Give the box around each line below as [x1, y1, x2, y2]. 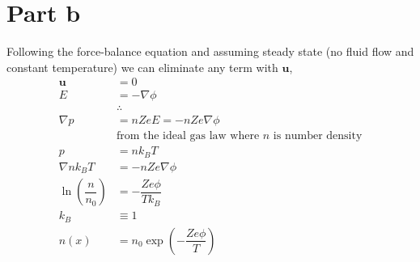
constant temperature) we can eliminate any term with [6, 58, 278, 75]
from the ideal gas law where [116, 130, 260, 142]
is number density [273, 130, 363, 142]
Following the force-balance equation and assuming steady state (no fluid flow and [6, 43, 414, 60]
